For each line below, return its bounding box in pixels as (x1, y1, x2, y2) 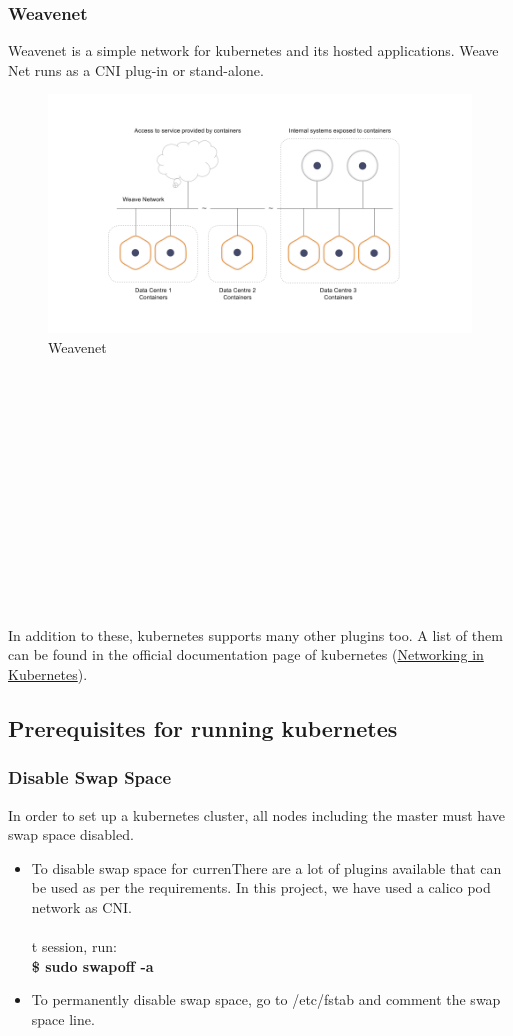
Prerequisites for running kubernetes (8, 712, 398, 743)
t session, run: (31, 936, 117, 957)
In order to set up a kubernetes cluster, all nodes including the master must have (8, 804, 505, 825)
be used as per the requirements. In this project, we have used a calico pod (31, 877, 491, 898)
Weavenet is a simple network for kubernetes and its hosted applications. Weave (8, 40, 499, 61)
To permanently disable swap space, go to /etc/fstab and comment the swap (31, 989, 501, 1010)
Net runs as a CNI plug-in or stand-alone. (8, 59, 264, 80)
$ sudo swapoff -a (31, 955, 154, 976)
